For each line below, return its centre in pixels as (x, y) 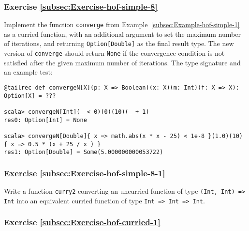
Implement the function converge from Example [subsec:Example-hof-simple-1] (122, 24)
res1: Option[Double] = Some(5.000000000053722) (84, 152)
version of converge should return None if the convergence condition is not (114, 53)
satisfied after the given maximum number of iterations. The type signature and (122, 62)
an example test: (28, 72)
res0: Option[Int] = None (45, 120)
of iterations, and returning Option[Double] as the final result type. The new (119, 43)
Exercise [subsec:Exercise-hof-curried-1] (82, 222)
